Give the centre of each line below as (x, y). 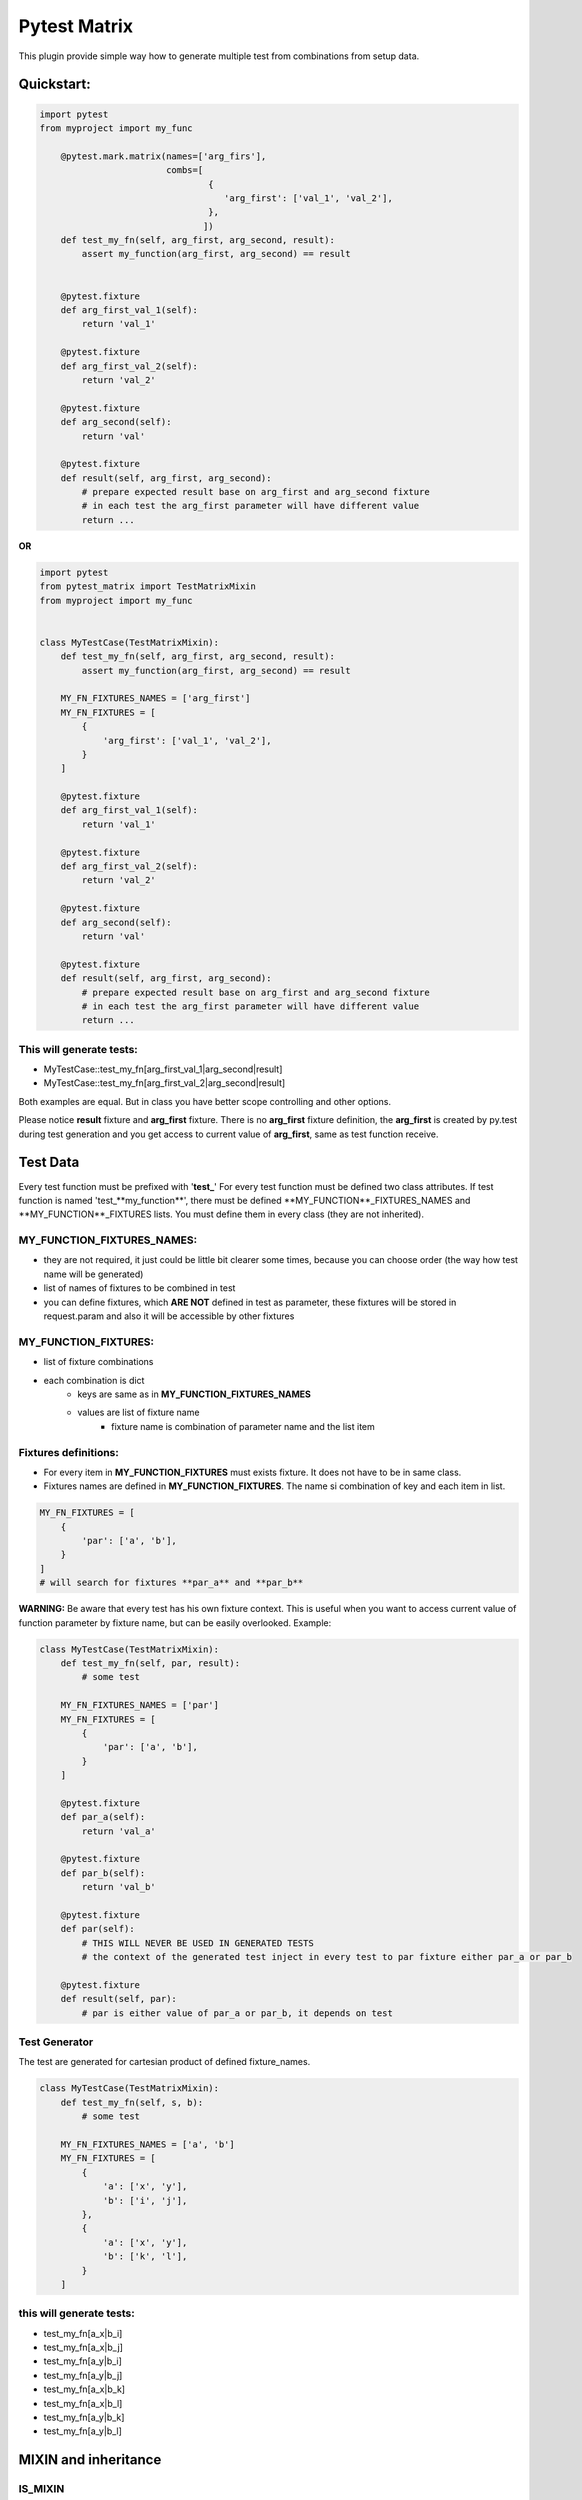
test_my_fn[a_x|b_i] (83, 2333)
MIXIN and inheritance (90, 2460)
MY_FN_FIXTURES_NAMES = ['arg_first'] (155, 698)
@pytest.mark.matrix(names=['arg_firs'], (163, 156)
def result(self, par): (118, 1999)
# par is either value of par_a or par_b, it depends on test (237, 2013)
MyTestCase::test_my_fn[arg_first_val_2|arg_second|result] (164, 1083)
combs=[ (184, 170)
